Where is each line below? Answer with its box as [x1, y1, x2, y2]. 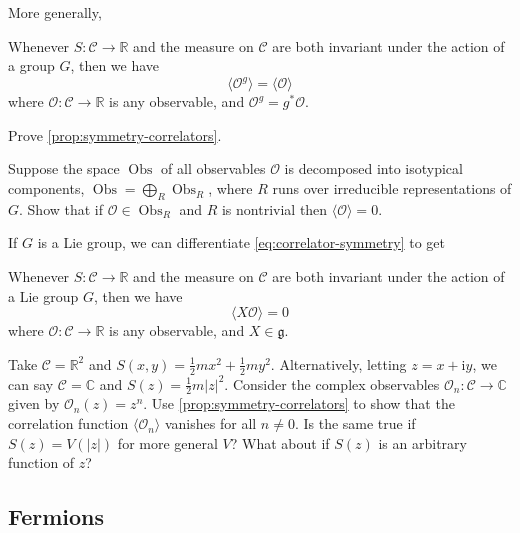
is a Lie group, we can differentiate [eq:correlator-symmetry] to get [37, 232, 446, 253]
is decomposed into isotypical [284, 158, 463, 179]
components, [8, 178, 85, 199]
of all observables [161, 158, 266, 179]
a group [8, 55, 55, 76]
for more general [117, 432, 218, 453]
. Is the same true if [294, 413, 416, 434]
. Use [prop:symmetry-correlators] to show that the [143, 393, 455, 414]
